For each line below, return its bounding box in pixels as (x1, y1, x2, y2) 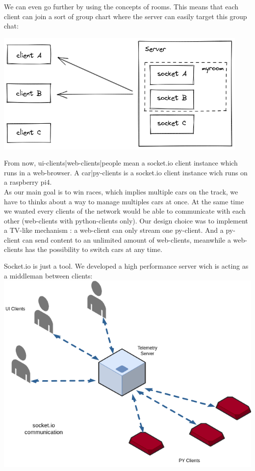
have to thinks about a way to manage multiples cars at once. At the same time (4, 196, 244, 206)
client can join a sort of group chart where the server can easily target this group (4, 11, 247, 21)
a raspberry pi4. (4, 177, 52, 187)
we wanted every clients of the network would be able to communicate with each (4, 206, 246, 216)
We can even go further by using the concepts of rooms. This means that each (4, 1, 239, 11)
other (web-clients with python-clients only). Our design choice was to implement (4, 215, 248, 225)
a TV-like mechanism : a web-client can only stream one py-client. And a (4, 225, 224, 235)
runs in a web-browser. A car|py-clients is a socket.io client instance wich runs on (4, 167, 248, 177)
